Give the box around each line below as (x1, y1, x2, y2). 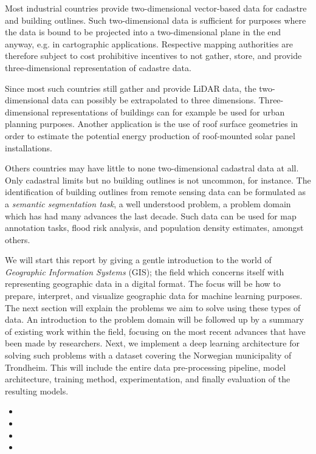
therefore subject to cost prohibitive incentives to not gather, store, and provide (5, 49, 302, 62)
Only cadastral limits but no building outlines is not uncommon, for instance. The (5, 173, 311, 186)
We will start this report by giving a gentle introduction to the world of (5, 253, 272, 266)
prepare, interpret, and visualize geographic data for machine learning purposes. (5, 289, 303, 302)
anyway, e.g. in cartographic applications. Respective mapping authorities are (5, 37, 293, 50)
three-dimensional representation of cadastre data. (5, 61, 191, 74)
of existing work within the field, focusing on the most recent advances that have (5, 325, 306, 337)
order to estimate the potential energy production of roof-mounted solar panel (5, 129, 295, 142)
